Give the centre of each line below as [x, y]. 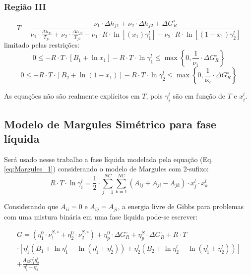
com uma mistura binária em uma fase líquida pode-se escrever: [101, 216]
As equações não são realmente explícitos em [72, 96]
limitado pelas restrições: [42, 44]
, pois [154, 96]
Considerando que [31, 206]
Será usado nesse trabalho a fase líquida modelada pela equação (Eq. [109, 159]
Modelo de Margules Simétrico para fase [110, 124]
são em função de [199, 96]
